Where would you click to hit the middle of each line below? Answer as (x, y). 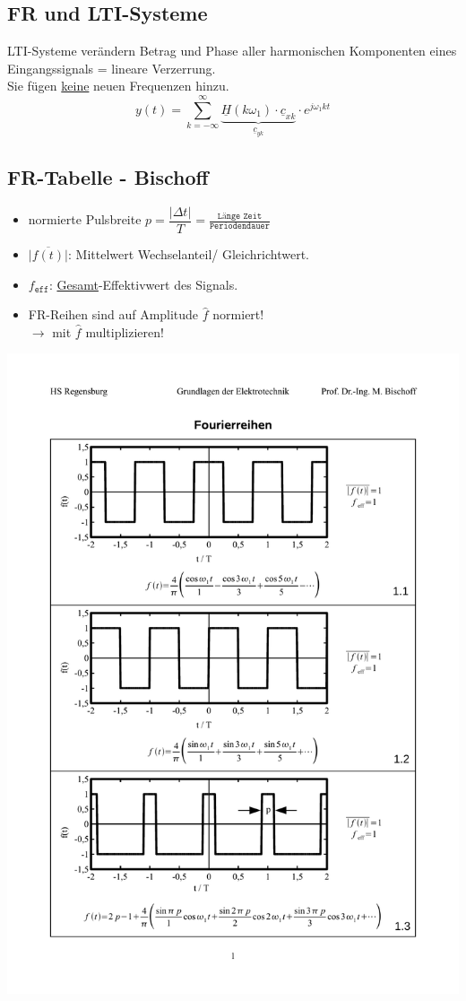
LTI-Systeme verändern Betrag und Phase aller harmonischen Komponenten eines (232, 51)
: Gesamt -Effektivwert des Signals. (143, 284)
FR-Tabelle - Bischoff (108, 177)
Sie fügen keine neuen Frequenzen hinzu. (118, 86)
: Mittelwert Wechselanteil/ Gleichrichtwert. (188, 254)
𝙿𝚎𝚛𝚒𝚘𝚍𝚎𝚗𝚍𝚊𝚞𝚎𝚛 (239, 226)
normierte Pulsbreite (85, 219)
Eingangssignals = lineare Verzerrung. (112, 68)
